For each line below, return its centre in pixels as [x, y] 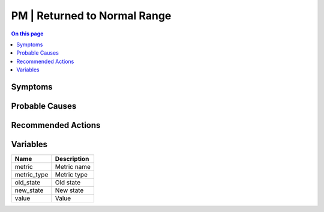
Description [72, 159]
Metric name [73, 167]
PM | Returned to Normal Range [91, 16]
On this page [27, 34]
